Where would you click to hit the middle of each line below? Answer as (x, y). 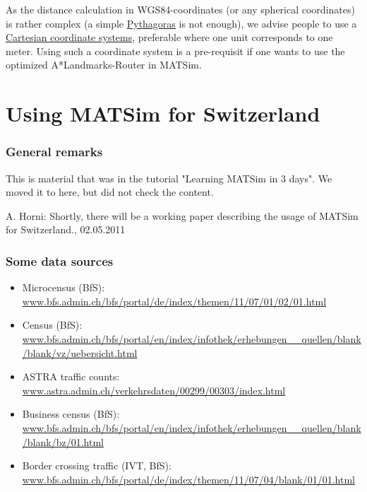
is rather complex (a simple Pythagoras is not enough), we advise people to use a (181, 23)
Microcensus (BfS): (64, 287)
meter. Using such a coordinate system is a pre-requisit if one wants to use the (175, 51)
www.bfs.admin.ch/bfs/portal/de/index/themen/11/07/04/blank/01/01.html (189, 479)
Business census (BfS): (71, 414)
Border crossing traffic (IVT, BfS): (97, 465)
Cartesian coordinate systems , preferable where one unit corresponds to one (169, 37)
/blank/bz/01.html (63, 441)
